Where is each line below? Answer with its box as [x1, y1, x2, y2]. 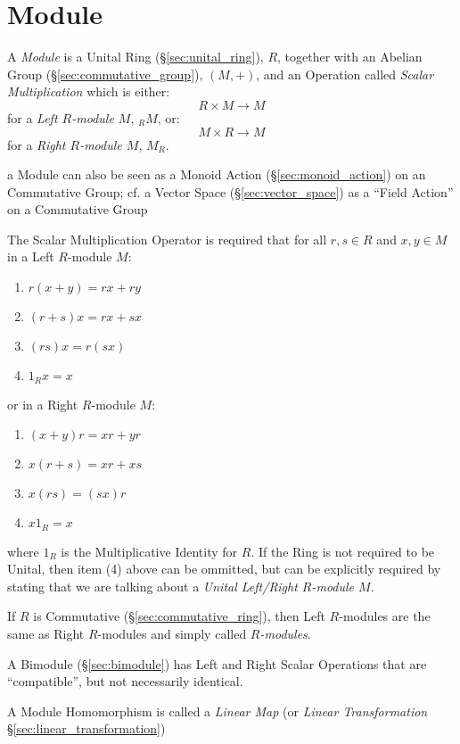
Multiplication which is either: [7, 82, 170, 101]
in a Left [7, 247, 54, 266]
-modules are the [339, 607, 431, 625]
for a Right [7, 135, 66, 153]
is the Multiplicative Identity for [61, 541, 238, 560]
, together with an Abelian [277, 47, 423, 66]
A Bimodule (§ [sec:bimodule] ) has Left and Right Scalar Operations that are [7, 654, 427, 673]
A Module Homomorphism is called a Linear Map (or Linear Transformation [7, 701, 428, 720]
